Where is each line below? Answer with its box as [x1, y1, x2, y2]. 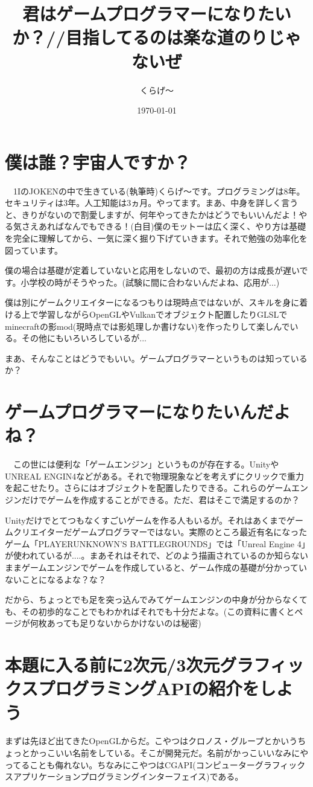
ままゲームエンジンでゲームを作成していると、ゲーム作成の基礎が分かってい [5, 561, 308, 573]
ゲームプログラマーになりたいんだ [5, 399, 274, 424]
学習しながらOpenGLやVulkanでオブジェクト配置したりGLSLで [38, 307, 288, 320]
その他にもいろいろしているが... [21, 332, 147, 344]
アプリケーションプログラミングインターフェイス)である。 [13, 770, 244, 783]
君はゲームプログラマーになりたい [22, 1, 291, 26]
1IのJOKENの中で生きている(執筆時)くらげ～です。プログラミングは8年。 [13, 184, 305, 197]
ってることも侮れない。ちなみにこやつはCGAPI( [5, 758, 196, 771]
